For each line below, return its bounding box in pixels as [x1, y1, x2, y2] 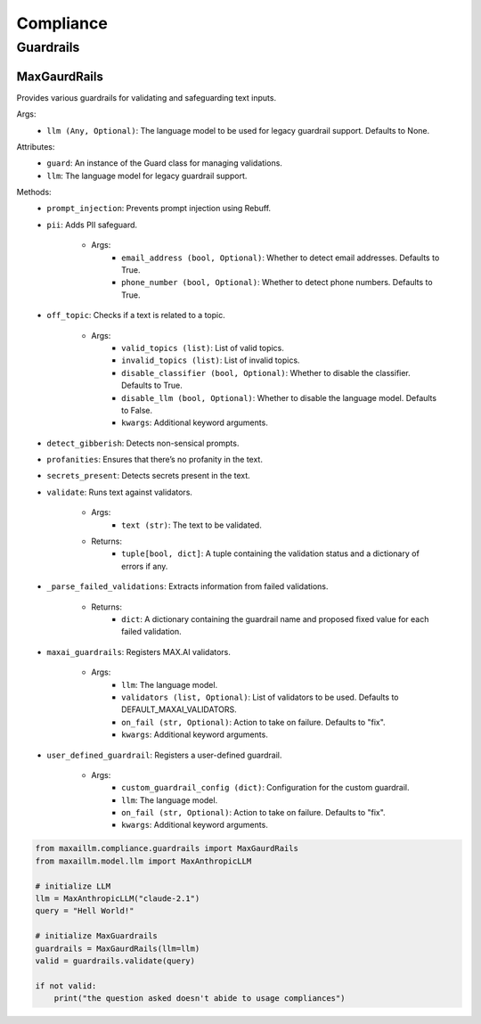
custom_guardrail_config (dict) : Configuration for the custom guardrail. [121, 782, 410, 793]
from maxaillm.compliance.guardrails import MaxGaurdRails [35, 843, 298, 854]
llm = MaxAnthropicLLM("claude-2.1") [35, 894, 200, 904]
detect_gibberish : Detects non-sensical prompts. [46, 438, 240, 448]
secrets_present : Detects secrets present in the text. [46, 471, 251, 481]
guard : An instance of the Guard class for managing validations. [46, 158, 282, 168]
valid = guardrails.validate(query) [35, 955, 196, 966]
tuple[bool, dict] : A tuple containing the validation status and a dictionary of [121, 548, 420, 559]
